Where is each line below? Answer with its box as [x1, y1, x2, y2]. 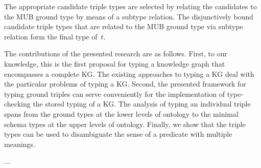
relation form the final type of [4, 31, 98, 41]
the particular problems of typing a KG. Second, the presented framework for [4, 78, 246, 89]
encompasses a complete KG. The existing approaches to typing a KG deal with [4, 68, 254, 79]
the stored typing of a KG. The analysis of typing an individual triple [33, 98, 251, 109]
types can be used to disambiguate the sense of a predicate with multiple [4, 129, 232, 139]
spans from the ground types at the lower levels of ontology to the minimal [4, 108, 239, 119]
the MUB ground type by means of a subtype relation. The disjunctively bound [4, 11, 253, 22]
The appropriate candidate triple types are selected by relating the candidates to [4, 1, 257, 11]
